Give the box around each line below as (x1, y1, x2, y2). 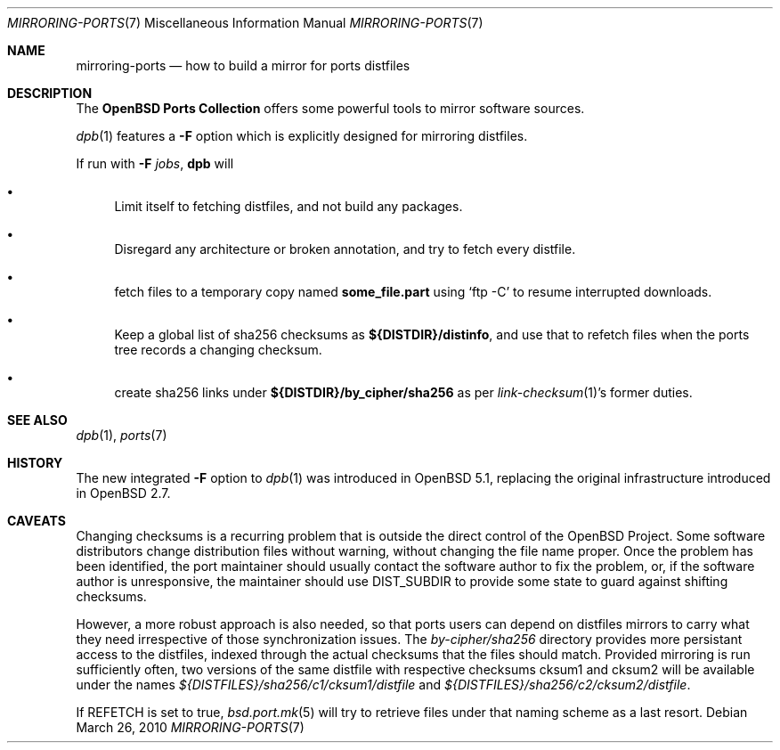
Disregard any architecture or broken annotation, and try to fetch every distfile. (114, 241, 576, 257)
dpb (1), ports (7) (76, 428, 167, 443)
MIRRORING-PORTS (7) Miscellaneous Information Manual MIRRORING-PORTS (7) (7, 15, 483, 30)
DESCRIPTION (7, 86, 93, 101)
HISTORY (7, 455, 63, 470)
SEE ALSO (7, 412, 68, 428)
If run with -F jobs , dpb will (76, 156, 234, 171)
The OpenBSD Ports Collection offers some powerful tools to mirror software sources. (76, 101, 585, 116)
